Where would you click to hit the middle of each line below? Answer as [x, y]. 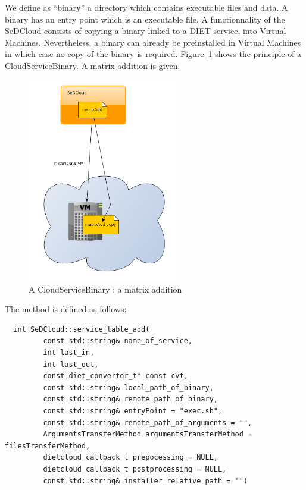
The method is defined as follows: [66, 309]
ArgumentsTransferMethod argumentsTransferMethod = [148, 434]
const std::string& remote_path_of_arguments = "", [148, 423]
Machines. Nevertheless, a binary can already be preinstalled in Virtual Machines [153, 42]
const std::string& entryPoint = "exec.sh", [133, 411]
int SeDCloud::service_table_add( [82, 329]
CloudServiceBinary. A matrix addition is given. [93, 65]
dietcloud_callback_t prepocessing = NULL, [130, 458]
